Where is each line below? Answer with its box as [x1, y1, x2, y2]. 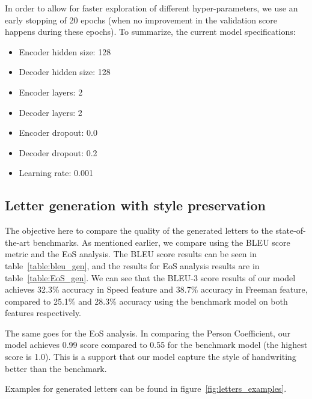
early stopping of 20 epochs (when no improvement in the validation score [5, 13, 278, 26]
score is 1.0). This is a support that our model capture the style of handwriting [5, 350, 296, 363]
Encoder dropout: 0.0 [19, 126, 97, 139]
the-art [5, 236, 31, 248]
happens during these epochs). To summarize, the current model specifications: [5, 25, 296, 38]
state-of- [275, 224, 306, 237]
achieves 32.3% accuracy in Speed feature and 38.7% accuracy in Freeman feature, [5, 283, 308, 296]
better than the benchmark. [5, 362, 107, 374]
